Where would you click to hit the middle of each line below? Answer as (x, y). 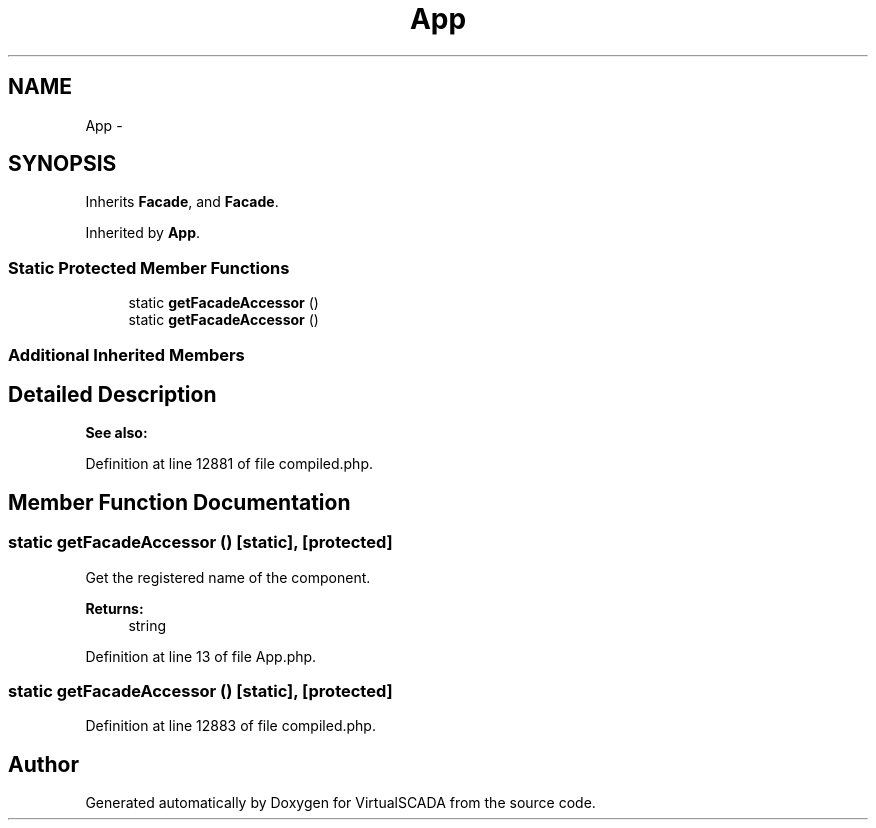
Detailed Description (112, 394)
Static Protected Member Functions (149, 267)
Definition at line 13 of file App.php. (201, 656)
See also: (116, 433)
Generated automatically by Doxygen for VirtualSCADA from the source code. (340, 803)
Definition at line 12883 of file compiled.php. (230, 726)
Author (43, 764)
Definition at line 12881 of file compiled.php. (229, 464)
